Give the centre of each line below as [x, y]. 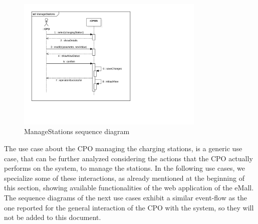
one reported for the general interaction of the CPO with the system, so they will [129, 207]
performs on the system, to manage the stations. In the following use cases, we [124, 168]
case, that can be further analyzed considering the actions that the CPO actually [128, 158]
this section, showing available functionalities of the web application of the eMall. [129, 188]
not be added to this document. [53, 217]
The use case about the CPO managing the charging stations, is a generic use [123, 148]
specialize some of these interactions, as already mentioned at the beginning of [124, 178]
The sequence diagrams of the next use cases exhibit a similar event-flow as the [126, 197]
